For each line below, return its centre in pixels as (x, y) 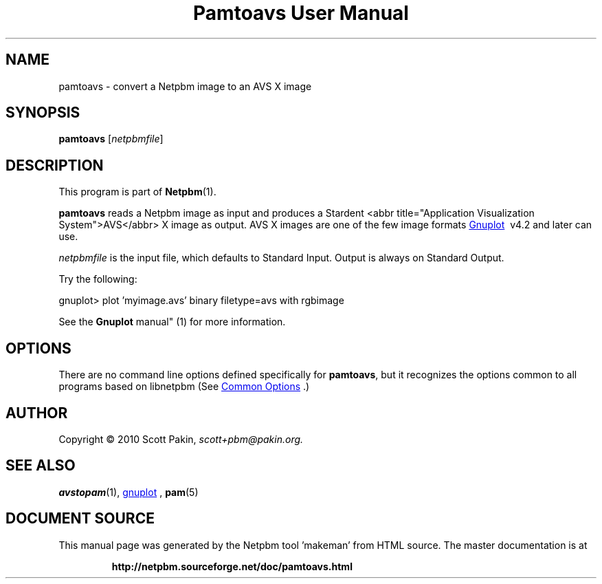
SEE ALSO (41, 466)
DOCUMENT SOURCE (80, 519)
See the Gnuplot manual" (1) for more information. (172, 322)
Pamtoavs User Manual (301, 13)
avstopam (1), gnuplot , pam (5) (129, 492)
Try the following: (98, 279)
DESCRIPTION (55, 165)
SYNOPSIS (43, 113)
